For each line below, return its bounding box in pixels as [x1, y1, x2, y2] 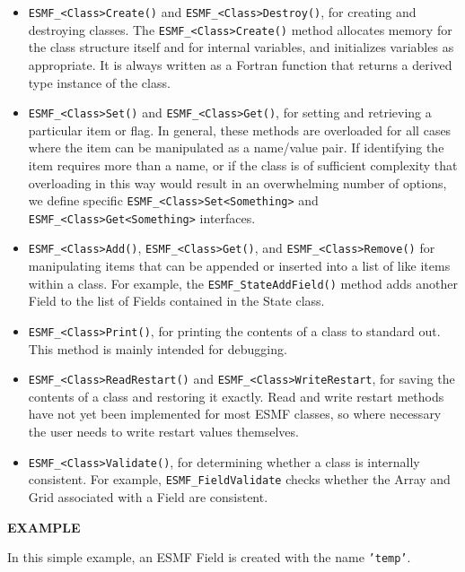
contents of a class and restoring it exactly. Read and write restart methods [28, 386, 444, 405]
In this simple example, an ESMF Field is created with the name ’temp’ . [7, 548, 411, 567]
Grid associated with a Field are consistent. [28, 487, 268, 506]
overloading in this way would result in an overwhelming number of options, [28, 173, 447, 192]
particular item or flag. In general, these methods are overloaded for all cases [28, 120, 452, 139]
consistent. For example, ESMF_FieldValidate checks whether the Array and [28, 470, 451, 489]
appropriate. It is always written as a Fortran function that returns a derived [28, 55, 452, 74]
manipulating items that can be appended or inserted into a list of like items [28, 256, 451, 275]
